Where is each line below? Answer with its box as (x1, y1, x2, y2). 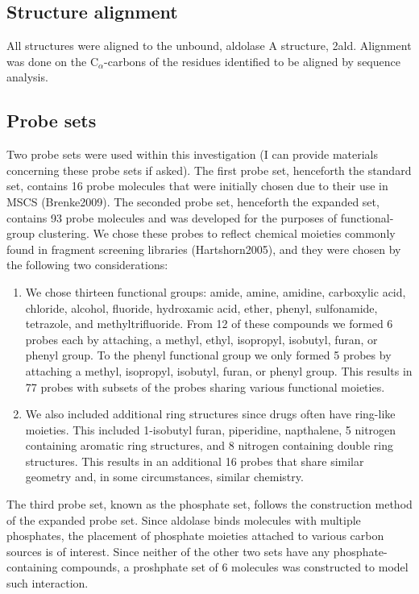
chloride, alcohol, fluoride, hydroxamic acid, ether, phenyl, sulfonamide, (25, 299, 378, 316)
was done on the (6, 52, 87, 69)
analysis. (6, 69, 48, 85)
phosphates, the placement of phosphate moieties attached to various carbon (6, 527, 384, 544)
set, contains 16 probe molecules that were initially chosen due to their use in (6, 177, 388, 194)
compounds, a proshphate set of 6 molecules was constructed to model (61, 559, 409, 575)
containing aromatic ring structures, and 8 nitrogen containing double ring (25, 437, 394, 454)
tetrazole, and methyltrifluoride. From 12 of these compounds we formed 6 (25, 315, 393, 332)
